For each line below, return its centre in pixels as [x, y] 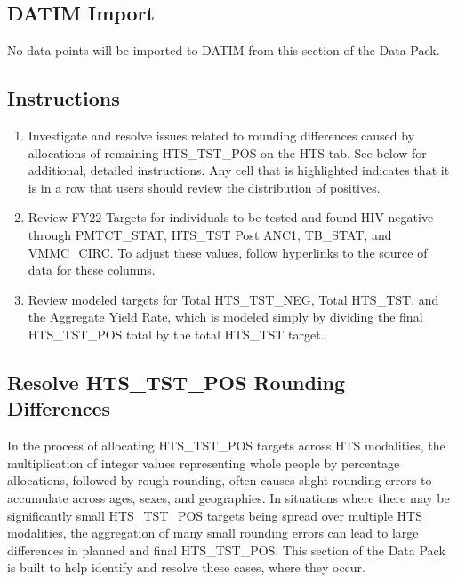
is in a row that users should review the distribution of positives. [204, 187]
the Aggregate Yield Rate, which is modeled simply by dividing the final [225, 317]
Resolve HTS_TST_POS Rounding [176, 382]
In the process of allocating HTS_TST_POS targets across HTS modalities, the [226, 446]
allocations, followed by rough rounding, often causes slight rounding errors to [220, 480]
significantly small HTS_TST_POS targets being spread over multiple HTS [215, 515]
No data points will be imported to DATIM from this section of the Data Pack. [224, 50]
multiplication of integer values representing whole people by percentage [204, 462]
